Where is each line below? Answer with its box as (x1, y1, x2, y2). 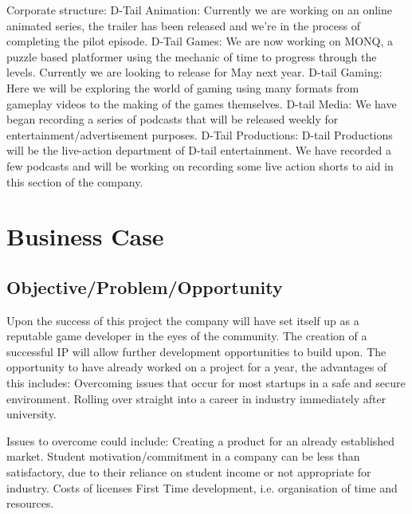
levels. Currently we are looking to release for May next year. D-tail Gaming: (6, 64, 383, 80)
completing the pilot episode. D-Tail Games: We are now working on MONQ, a (6, 33, 394, 49)
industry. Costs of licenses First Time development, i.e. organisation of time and (6, 479, 398, 496)
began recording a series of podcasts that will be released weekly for (6, 111, 339, 128)
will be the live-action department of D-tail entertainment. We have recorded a (6, 142, 391, 159)
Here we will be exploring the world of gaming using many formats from (6, 79, 359, 96)
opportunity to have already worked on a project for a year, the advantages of (6, 359, 387, 375)
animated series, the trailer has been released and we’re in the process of (6, 17, 360, 33)
